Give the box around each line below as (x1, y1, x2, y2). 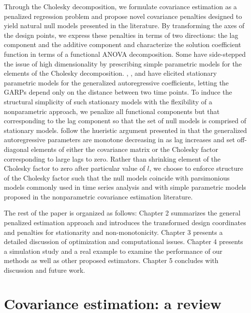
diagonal (4, 144, 29, 154)
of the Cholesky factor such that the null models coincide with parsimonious (4, 172, 230, 182)
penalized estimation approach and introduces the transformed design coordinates (4, 217, 246, 228)
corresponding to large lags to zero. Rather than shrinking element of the (4, 153, 221, 164)
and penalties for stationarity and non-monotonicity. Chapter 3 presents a (4, 227, 223, 237)
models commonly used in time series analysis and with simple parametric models (4, 182, 246, 192)
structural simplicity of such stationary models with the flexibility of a (4, 96, 212, 106)
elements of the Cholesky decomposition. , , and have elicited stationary (4, 68, 217, 78)
